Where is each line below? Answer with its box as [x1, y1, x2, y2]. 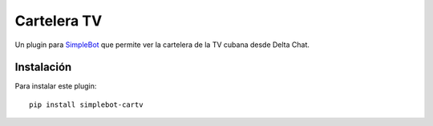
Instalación [14, 61, 72, 74]
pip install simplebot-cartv [29, 100, 144, 109]
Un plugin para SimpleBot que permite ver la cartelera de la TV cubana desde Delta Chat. [14, 40, 310, 49]
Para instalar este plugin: [14, 81, 97, 91]
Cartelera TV [14, 12, 103, 30]
